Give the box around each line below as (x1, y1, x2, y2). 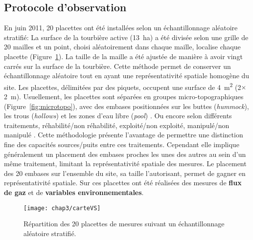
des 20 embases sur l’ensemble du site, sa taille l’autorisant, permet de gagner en (4, 168, 246, 178)
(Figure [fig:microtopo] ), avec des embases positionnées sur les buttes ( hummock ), (4, 101, 249, 111)
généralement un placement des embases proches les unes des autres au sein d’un (4, 149, 246, 159)
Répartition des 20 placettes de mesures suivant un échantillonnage (23, 218, 225, 229)
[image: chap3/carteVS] (23, 204, 101, 212)
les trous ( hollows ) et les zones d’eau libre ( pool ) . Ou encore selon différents (4, 110, 232, 121)
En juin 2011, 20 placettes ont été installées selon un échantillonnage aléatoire (4, 22, 238, 33)
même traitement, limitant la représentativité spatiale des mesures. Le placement (4, 158, 247, 169)
